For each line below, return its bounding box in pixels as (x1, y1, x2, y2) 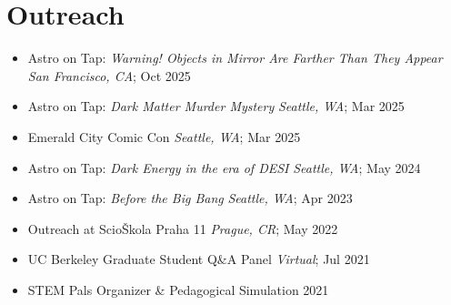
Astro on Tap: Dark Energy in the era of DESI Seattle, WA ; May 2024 (27, 158, 421, 177)
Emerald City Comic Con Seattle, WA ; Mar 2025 (27, 127, 301, 146)
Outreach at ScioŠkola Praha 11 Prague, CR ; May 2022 (27, 219, 338, 238)
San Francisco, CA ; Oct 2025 (27, 66, 191, 85)
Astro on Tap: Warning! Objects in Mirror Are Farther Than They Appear (27, 48, 443, 67)
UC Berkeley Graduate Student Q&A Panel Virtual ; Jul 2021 (27, 249, 370, 269)
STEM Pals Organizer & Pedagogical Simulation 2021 (27, 280, 329, 299)
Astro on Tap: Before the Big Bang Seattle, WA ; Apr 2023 (27, 188, 353, 208)
